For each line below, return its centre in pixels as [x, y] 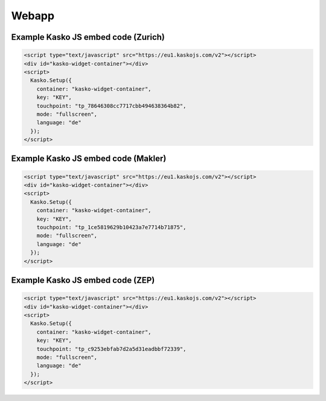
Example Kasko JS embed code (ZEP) [83, 280]
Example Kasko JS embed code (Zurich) [88, 37]
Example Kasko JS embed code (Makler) [89, 159]
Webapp [33, 16]
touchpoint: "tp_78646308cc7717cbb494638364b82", [111, 106]
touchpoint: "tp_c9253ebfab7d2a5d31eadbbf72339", [111, 349]
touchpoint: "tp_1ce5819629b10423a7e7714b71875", [111, 227]
